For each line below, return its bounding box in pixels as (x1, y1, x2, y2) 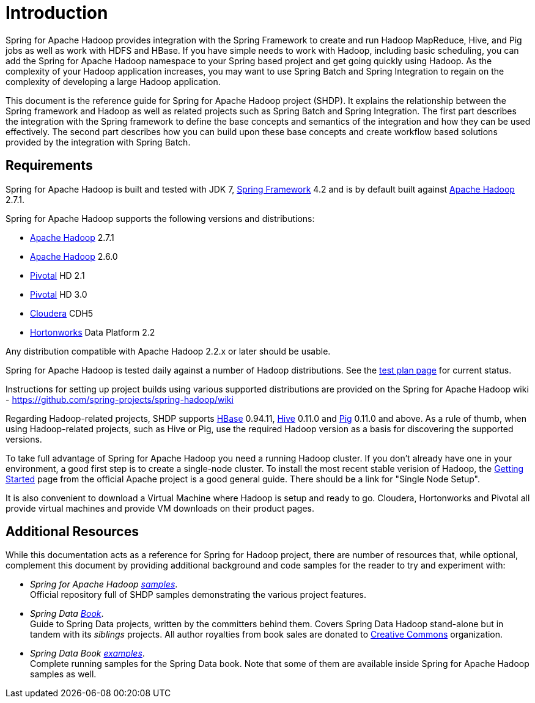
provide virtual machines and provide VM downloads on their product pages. (6, 502, 315, 513)
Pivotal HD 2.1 (30, 270, 85, 281)
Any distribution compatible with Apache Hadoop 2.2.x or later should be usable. (6, 345, 331, 356)
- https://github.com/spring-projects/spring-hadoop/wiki (6, 394, 234, 405)
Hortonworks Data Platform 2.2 (30, 326, 155, 337)
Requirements (6, 158, 93, 174)
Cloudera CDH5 (30, 307, 94, 318)
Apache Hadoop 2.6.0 (30, 251, 118, 262)
